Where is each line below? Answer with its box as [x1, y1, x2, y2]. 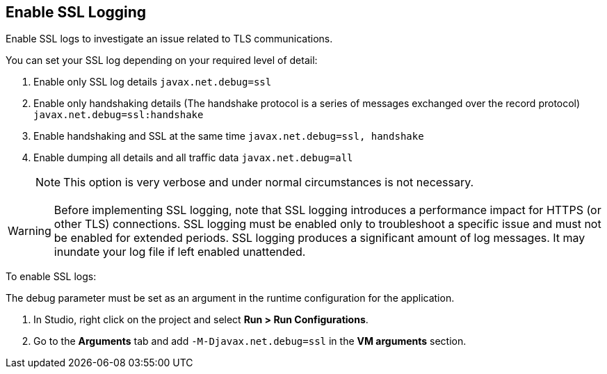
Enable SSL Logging [6, 3, 147, 21]
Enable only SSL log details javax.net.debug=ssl [33, 76, 272, 88]
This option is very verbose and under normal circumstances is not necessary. [63, 175, 474, 190]
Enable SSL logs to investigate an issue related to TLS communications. [6, 33, 333, 45]
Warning [8, 224, 51, 238]
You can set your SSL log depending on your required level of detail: [6, 54, 318, 67]
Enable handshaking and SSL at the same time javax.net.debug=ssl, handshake [33, 130, 424, 143]
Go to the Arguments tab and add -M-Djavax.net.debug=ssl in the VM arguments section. [33, 335, 467, 348]
